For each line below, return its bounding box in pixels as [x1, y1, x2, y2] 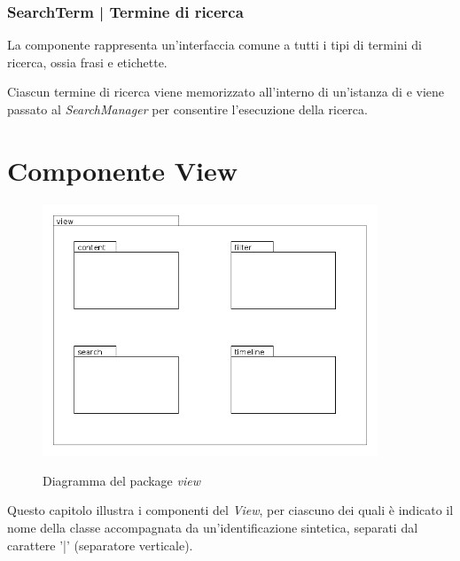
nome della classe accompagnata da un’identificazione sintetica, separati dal [7, 518, 418, 536]
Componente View [7, 152, 238, 188]
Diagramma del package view [43, 471, 200, 489]
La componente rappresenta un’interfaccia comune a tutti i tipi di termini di [7, 35, 422, 54]
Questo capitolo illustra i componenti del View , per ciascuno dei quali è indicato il [7, 501, 454, 519]
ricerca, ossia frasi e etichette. [7, 52, 168, 71]
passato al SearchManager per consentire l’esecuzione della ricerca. [7, 100, 368, 118]
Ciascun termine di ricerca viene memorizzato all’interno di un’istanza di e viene [7, 82, 445, 101]
